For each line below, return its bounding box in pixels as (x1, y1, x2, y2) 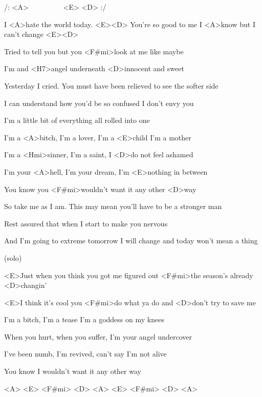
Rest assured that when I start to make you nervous (4, 218, 168, 228)
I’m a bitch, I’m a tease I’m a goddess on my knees (4, 314, 164, 325)
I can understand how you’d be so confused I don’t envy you (4, 97, 194, 108)
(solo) (4, 252, 22, 263)
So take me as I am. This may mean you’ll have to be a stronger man (4, 201, 222, 212)
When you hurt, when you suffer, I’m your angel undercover (4, 331, 192, 342)
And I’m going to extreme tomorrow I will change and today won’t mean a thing (4, 235, 258, 246)
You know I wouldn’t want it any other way (4, 366, 141, 377)
